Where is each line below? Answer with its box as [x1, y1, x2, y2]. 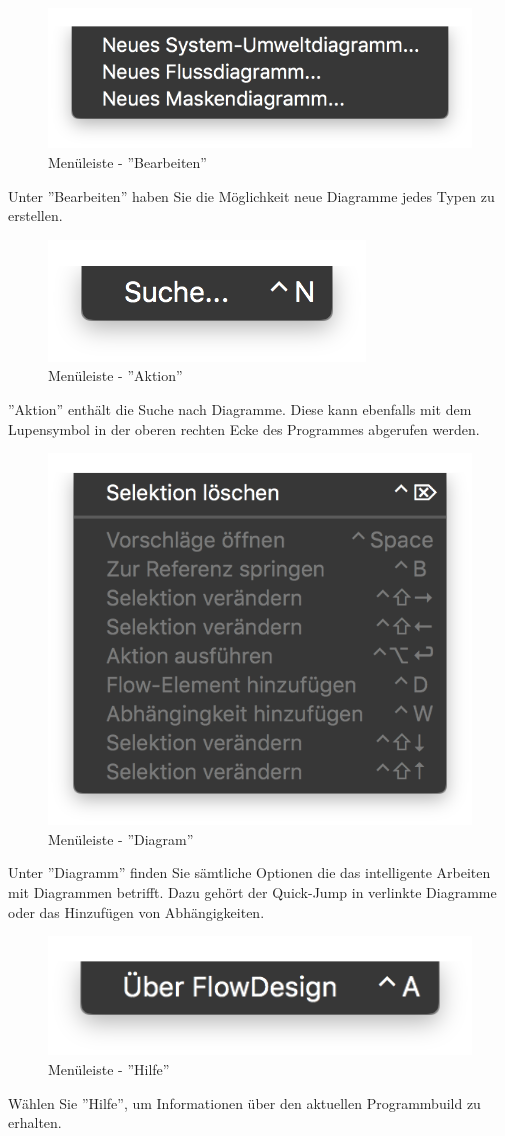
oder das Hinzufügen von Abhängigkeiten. [8, 901, 265, 922]
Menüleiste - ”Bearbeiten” [48, 151, 207, 172]
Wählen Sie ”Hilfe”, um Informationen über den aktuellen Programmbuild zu [8, 1092, 481, 1113]
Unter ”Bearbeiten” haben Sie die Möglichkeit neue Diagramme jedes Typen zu [8, 185, 495, 206]
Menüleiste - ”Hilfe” [48, 1059, 170, 1080]
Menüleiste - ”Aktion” [48, 365, 183, 386]
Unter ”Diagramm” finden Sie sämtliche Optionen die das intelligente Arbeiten [8, 862, 491, 883]
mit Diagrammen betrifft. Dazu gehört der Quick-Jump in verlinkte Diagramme [8, 882, 497, 903]
